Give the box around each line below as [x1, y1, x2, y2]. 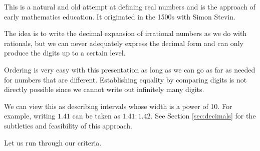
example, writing [4, 110, 56, 121]
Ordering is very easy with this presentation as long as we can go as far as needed [4, 64, 255, 74]
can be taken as [72, 110, 120, 121]
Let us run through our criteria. [4, 137, 102, 147]
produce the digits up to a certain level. [4, 47, 126, 58]
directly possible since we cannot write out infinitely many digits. [4, 84, 204, 94]
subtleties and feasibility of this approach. [4, 120, 132, 130]
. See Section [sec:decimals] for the [150, 110, 256, 121]
